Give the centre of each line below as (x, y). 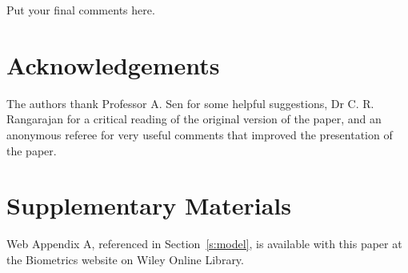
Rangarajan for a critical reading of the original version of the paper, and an (194, 119)
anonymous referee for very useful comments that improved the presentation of (200, 134)
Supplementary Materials (149, 205)
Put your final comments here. (81, 10)
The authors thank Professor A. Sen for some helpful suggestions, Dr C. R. (190, 103)
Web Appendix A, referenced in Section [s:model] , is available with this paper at (204, 244)
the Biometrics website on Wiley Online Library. (125, 259)
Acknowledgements (113, 64)
